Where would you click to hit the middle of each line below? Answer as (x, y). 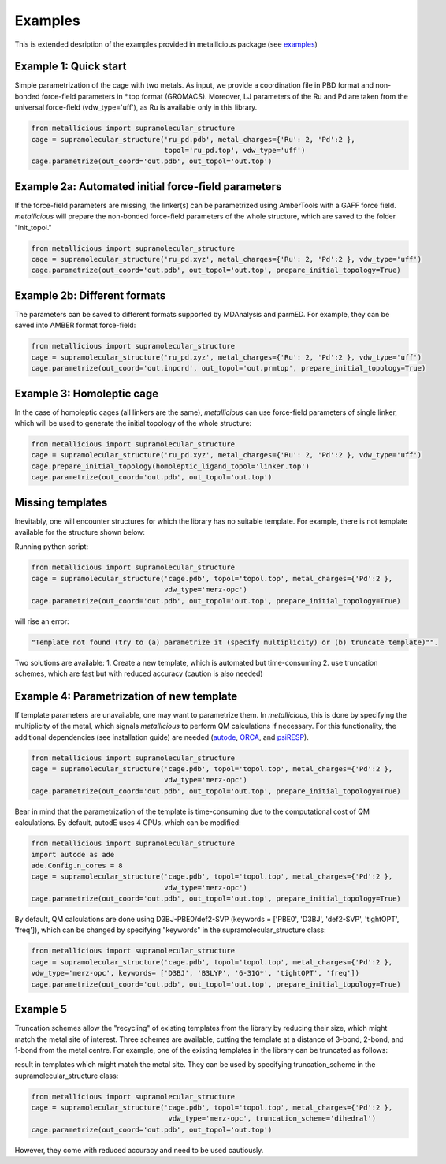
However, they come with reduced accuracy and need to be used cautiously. (139, 1150)
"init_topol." (33, 227)
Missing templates (61, 502)
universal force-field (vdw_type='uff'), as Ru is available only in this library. (136, 107)
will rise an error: (42, 621)
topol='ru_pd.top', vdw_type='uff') (235, 150)
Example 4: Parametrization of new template (126, 696)
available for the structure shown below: (80, 532)
